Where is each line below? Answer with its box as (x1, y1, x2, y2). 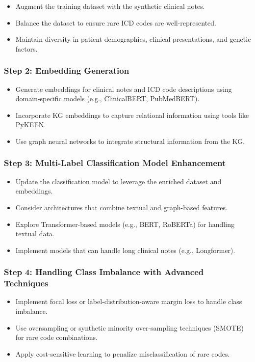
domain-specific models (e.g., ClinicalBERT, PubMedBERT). (15, 93, 200, 104)
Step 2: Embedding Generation (4, 64, 129, 77)
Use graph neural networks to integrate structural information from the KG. (15, 136, 245, 146)
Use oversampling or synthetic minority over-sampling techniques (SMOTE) (15, 322, 244, 333)
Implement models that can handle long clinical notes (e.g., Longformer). (15, 245, 235, 255)
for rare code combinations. (15, 332, 98, 342)
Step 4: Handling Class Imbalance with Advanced (4, 266, 204, 278)
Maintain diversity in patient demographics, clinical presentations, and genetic (15, 34, 251, 44)
